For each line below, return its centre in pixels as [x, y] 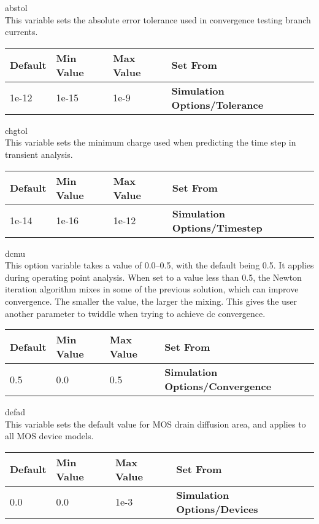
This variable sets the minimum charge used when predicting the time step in [151, 142]
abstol [16, 7]
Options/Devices [217, 509]
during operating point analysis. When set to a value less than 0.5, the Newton [153, 277]
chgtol [16, 130]
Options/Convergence [218, 386]
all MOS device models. [49, 436]
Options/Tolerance [217, 104]
